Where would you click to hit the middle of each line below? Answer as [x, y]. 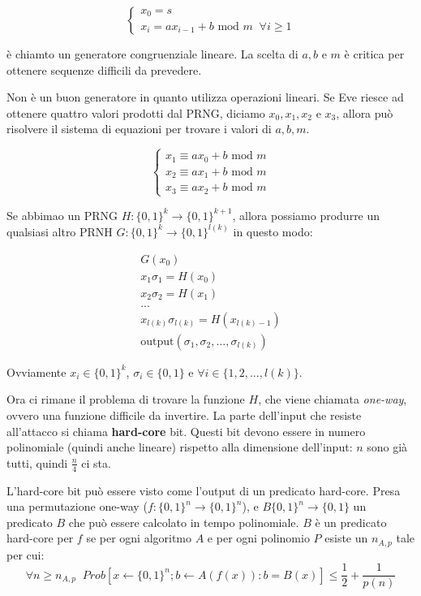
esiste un [346, 538]
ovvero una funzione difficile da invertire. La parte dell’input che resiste [184, 415]
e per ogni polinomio [258, 538]
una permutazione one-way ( [77, 506]
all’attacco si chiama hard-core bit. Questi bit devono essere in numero [186, 431]
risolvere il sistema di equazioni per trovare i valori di [139, 129]
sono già [387, 447]
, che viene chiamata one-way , [333, 399]
